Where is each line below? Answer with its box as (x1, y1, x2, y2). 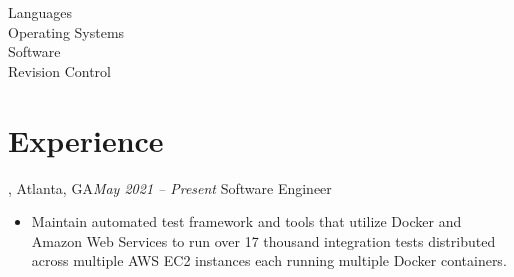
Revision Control (8, 60, 111, 81)
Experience (8, 119, 164, 160)
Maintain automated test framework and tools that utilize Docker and (31, 211, 462, 232)
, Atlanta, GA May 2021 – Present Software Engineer (8, 177, 332, 198)
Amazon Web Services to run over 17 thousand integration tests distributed (31, 230, 496, 251)
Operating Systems (8, 21, 125, 42)
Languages (8, 2, 73, 22)
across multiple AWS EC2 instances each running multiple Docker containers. (31, 250, 507, 271)
